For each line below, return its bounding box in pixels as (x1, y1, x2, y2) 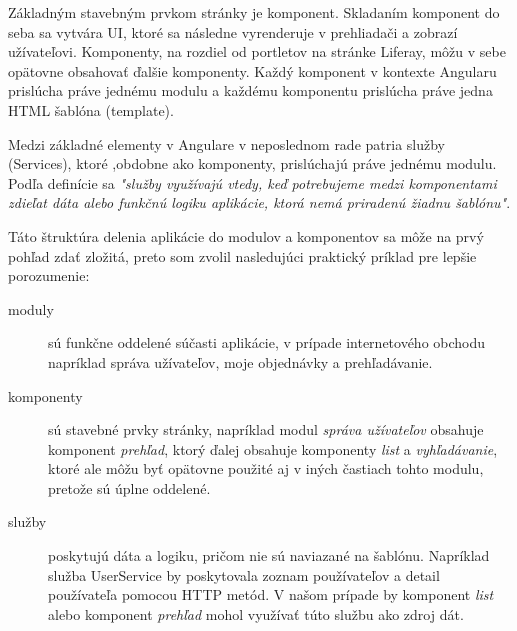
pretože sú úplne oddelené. (48, 477, 211, 498)
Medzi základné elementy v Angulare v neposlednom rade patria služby (8, 133, 445, 154)
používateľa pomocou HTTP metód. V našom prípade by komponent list (48, 584, 494, 605)
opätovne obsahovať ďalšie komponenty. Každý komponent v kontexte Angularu (8, 60, 497, 81)
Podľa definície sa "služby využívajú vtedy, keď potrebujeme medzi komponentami (8, 172, 497, 193)
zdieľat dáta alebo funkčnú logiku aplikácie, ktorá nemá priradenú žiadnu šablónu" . (8, 192, 511, 213)
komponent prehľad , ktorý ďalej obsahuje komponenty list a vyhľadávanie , (48, 438, 498, 459)
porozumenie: (8, 265, 90, 286)
